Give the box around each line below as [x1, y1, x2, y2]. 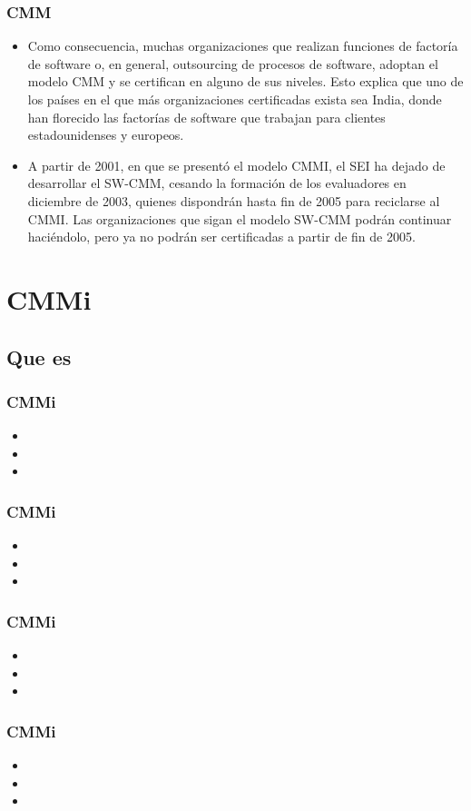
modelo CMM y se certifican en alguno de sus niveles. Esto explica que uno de [27, 72, 464, 91]
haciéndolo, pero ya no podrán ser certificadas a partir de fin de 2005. [27, 227, 416, 246]
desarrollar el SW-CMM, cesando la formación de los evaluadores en [27, 173, 407, 193]
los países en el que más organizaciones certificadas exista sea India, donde [27, 90, 442, 108]
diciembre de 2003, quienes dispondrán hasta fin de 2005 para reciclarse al [27, 191, 440, 210]
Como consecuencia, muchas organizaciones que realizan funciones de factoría [27, 36, 458, 55]
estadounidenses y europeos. [27, 125, 184, 144]
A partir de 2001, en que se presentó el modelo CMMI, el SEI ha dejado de [27, 155, 446, 174]
